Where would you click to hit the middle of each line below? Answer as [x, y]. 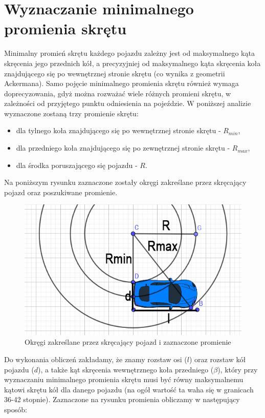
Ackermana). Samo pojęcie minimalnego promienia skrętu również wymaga [122, 83]
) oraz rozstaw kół [217, 359]
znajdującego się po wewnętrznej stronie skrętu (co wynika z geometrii [115, 73]
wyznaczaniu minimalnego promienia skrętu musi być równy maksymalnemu [124, 379]
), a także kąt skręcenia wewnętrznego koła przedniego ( [126, 369]
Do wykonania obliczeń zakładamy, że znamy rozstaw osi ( [96, 359]
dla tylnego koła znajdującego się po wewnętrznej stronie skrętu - [118, 130]
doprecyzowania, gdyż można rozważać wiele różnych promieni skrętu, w [118, 93]
